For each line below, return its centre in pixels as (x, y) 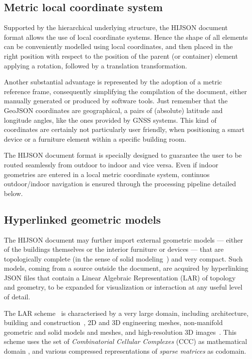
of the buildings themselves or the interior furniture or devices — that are (114, 249)
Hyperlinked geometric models (82, 219)
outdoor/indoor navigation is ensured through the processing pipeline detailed (120, 184)
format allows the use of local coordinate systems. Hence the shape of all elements (126, 37)
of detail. (17, 297)
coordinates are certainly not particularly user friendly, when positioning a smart (124, 129)
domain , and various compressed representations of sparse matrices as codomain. (125, 351)
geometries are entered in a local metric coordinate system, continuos (107, 174)
